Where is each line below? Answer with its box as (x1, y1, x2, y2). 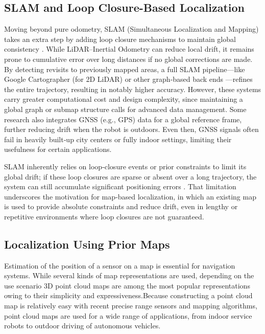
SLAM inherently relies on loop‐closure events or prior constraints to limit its (4, 161, 247, 171)
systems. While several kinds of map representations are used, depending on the (4, 270, 254, 281)
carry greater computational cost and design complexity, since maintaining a (4, 94, 243, 104)
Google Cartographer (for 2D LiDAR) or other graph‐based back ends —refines (4, 74, 253, 84)
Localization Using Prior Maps (4, 236, 170, 252)
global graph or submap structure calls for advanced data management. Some (4, 103, 247, 114)
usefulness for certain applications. (4, 144, 112, 154)
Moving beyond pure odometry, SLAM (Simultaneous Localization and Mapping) (4, 24, 259, 34)
